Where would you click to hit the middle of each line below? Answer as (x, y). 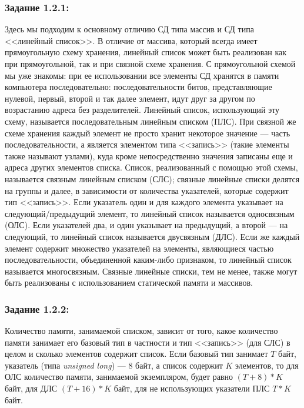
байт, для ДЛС (31, 388)
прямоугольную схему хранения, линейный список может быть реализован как (146, 52)
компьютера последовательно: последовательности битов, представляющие (138, 87)
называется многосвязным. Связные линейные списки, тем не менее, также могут (151, 271)
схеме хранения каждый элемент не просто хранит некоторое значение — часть (148, 133)
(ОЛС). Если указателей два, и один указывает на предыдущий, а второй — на (146, 225)
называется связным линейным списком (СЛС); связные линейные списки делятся (152, 178)
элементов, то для (267, 365)
